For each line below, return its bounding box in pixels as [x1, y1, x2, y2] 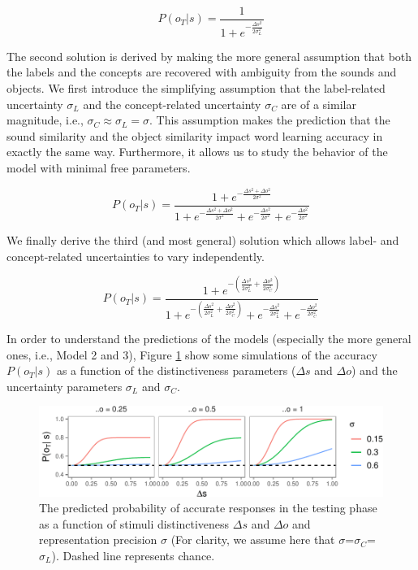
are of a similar [281, 95, 356, 112]
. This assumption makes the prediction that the [149, 111, 390, 128]
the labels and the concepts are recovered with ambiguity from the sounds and [6, 63, 397, 80]
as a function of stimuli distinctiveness [39, 515, 230, 532]
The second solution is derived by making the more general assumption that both [6, 47, 412, 64]
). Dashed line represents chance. [51, 547, 215, 563]
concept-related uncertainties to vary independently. [6, 247, 265, 264]
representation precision [39, 531, 157, 548]
